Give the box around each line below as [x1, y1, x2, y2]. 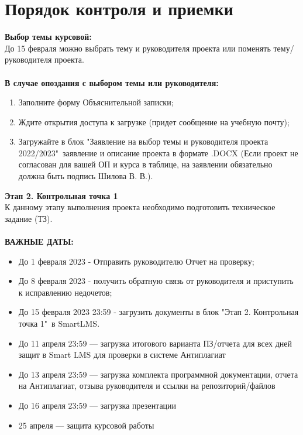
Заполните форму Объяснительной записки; [18, 96, 174, 108]
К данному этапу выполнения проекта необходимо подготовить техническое [5, 201, 276, 213]
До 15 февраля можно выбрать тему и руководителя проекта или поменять [5, 42, 271, 54]
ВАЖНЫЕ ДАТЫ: [5, 235, 74, 248]
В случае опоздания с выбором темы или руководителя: [5, 76, 219, 88]
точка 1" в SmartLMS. [18, 317, 100, 329]
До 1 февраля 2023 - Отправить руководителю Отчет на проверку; [18, 255, 254, 267]
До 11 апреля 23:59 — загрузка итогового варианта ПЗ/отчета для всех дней [18, 337, 292, 349]
